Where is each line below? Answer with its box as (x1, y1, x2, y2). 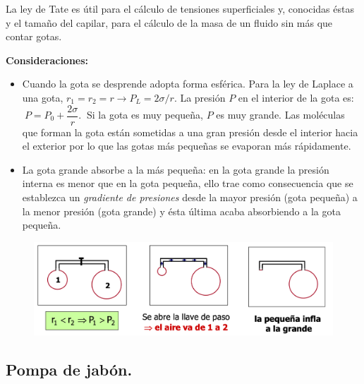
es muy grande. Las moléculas (216, 107, 345, 122)
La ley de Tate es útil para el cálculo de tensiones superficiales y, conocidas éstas (6, 1, 354, 16)
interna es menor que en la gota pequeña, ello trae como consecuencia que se (22, 176, 353, 191)
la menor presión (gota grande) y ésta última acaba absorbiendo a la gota (22, 203, 341, 218)
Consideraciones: (6, 52, 89, 67)
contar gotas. (6, 29, 62, 44)
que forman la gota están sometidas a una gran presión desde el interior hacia (22, 124, 358, 139)
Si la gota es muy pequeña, (87, 107, 203, 122)
